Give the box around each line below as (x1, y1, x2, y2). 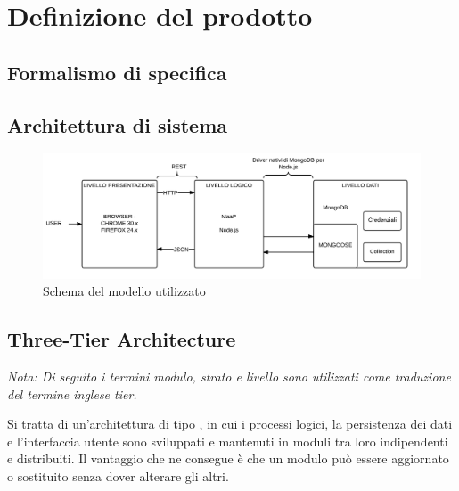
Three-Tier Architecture (7, 325, 236, 353)
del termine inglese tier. (7, 384, 137, 403)
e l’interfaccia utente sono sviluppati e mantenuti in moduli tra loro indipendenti (7, 431, 448, 450)
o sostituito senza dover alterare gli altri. (7, 467, 229, 486)
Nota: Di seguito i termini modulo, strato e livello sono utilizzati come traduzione (7, 367, 451, 386)
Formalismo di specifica (7, 58, 227, 86)
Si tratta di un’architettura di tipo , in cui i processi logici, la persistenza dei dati (7, 414, 453, 433)
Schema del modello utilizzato (43, 282, 206, 300)
